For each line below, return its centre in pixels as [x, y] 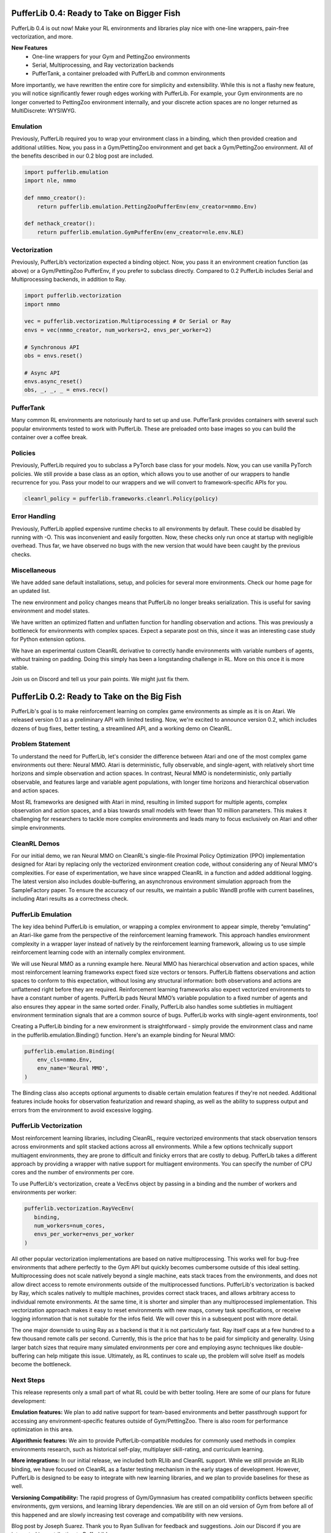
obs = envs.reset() [53, 355]
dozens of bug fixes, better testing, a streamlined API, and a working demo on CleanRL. [122, 728]
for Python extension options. [48, 639]
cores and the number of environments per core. [73, 1172]
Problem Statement [41, 744]
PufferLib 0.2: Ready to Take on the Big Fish [97, 696]
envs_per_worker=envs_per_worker [84, 1234]
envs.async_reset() [53, 381]
